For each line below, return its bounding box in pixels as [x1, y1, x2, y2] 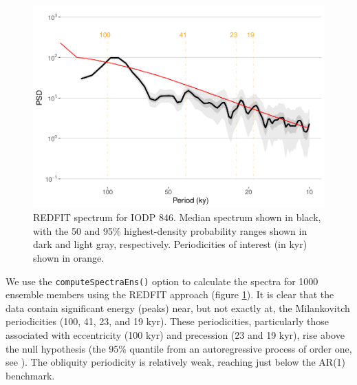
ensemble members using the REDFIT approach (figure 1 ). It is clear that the [6, 287, 334, 302]
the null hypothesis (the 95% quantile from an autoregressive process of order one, [6, 341, 352, 355]
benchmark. [6, 368, 55, 382]
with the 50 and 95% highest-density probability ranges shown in [33, 223, 307, 238]
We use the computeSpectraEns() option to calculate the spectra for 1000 [6, 273, 318, 288]
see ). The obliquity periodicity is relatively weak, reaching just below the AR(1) [6, 355, 346, 369]
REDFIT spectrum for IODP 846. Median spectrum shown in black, [33, 210, 321, 225]
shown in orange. [33, 250, 105, 264]
